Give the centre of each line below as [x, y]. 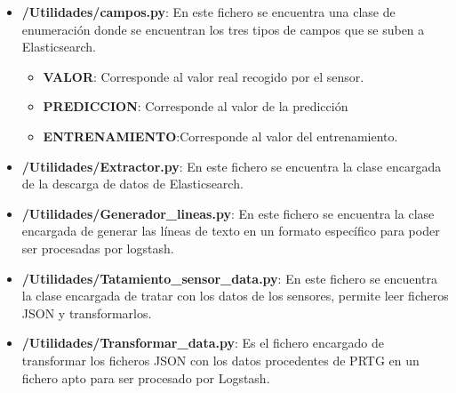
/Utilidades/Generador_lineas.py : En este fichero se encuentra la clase [228, 213]
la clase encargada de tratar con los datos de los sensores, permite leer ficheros [235, 296]
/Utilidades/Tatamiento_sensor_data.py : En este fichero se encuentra [229, 278]
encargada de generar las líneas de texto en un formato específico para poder [231, 231]
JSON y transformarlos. [87, 313]
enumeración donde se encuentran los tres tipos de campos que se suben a [223, 29]
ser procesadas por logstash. [98, 248]
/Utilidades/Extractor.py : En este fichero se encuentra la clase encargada [232, 166]
